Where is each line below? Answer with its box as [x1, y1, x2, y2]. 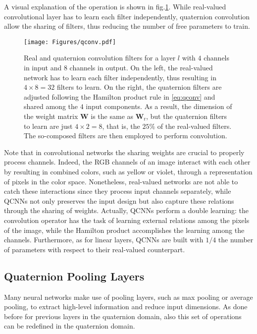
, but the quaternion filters [146, 111, 227, 121]
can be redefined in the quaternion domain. [4, 321, 135, 331]
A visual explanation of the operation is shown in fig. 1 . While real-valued [4, 1, 226, 11]
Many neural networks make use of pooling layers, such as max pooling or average [4, 291, 253, 302]
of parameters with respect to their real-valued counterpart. [4, 244, 185, 254]
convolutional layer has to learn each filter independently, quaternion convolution [4, 11, 250, 21]
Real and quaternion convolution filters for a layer [24, 53, 176, 63]
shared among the [24, 101, 78, 111]
